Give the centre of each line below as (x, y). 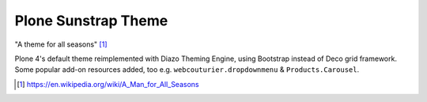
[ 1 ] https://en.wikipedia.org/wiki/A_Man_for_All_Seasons (108, 84)
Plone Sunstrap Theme (91, 21)
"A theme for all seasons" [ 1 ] (61, 44)
